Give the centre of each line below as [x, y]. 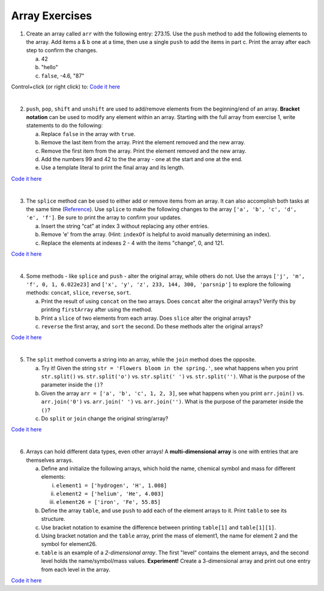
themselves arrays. [49, 460]
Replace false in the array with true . [88, 134]
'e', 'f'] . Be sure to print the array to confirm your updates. [104, 218]
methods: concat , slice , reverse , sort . [79, 293]
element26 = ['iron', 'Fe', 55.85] [109, 502]
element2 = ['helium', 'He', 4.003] [110, 494]
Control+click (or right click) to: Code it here [65, 87]
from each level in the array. [76, 569]
